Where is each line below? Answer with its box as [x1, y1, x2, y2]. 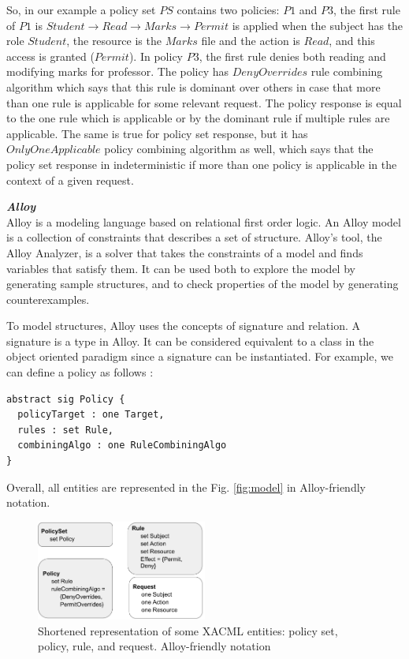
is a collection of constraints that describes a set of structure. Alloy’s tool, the [6, 229, 382, 245]
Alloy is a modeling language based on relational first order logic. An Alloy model [6, 213, 401, 230]
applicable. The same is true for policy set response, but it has [6, 125, 308, 141]
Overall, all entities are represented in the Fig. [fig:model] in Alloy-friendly [6, 478, 366, 495]
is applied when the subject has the [232, 17, 403, 33]
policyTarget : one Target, [17, 409, 165, 421]
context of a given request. [6, 171, 134, 188]
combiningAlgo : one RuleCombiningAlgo [17, 440, 227, 451]
